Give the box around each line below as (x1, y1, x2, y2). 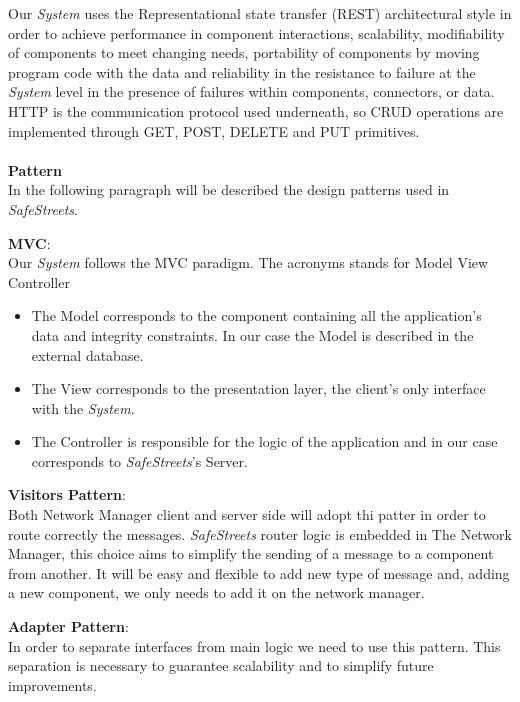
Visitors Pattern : (8, 484, 126, 505)
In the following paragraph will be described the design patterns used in (8, 179, 450, 200)
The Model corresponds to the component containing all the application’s (31, 305, 482, 326)
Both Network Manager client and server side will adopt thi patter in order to (8, 504, 486, 525)
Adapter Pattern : (8, 616, 129, 637)
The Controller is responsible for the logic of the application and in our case (31, 431, 498, 452)
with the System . (31, 397, 135, 418)
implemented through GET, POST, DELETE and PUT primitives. (8, 120, 420, 141)
